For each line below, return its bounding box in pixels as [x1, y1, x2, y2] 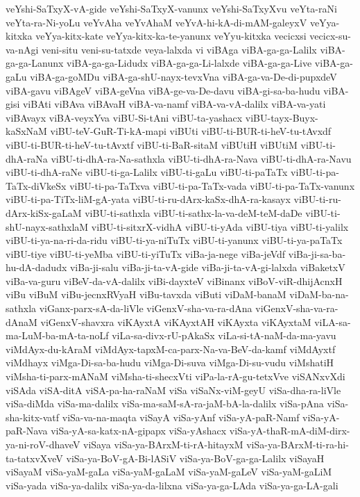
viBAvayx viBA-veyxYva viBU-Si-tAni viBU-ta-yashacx [6, 110, 243, 124]
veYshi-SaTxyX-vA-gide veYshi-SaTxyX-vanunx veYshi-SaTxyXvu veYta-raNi [6, 1, 337, 15]
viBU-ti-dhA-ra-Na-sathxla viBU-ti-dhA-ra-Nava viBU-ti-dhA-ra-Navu [51, 151, 352, 165]
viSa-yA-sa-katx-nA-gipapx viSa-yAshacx [51, 423, 227, 438]
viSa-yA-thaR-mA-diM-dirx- [229, 423, 350, 438]
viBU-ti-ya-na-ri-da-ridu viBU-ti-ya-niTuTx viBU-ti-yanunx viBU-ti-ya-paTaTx [6, 233, 343, 247]
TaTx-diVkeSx [6, 178, 67, 193]
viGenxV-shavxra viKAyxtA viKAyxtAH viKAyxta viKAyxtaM [40, 314, 311, 329]
